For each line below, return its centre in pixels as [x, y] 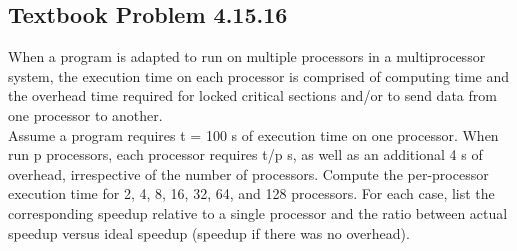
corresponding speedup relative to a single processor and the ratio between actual [258, 212]
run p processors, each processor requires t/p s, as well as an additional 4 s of [245, 154]
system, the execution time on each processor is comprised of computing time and [259, 75]
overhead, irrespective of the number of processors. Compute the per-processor [248, 173]
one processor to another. [85, 114]
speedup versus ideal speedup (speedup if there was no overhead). [209, 232]
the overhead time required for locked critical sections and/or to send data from [252, 95]
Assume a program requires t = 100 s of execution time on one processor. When [253, 134]
